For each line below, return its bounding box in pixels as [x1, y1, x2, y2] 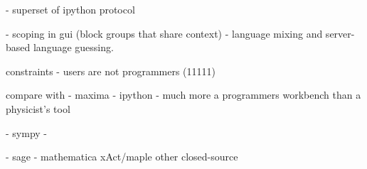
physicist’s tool [6, 101, 70, 116]
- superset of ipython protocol [6, 2, 135, 16]
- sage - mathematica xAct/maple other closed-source [6, 149, 238, 164]
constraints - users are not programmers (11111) [6, 63, 216, 78]
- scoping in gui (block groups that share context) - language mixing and [6, 26, 323, 40]
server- [325, 26, 355, 40]
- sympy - [6, 125, 48, 140]
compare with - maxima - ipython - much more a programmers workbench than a [6, 87, 361, 102]
